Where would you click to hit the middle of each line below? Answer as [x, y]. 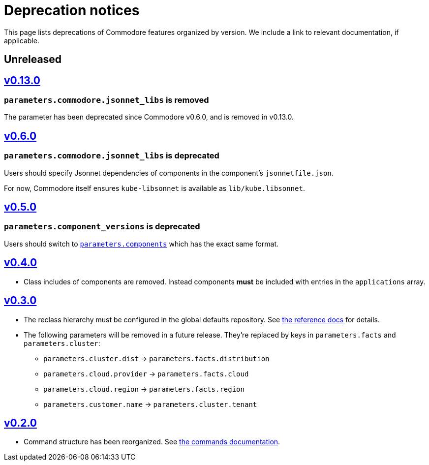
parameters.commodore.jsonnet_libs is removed [107, 100]
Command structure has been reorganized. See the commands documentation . [152, 442]
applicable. [22, 40]
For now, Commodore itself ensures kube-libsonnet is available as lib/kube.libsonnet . [154, 188]
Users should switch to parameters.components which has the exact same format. [141, 244]
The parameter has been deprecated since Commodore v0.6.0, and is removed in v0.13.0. [149, 117]
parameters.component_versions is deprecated [102, 227]
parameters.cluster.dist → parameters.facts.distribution [156, 358]
